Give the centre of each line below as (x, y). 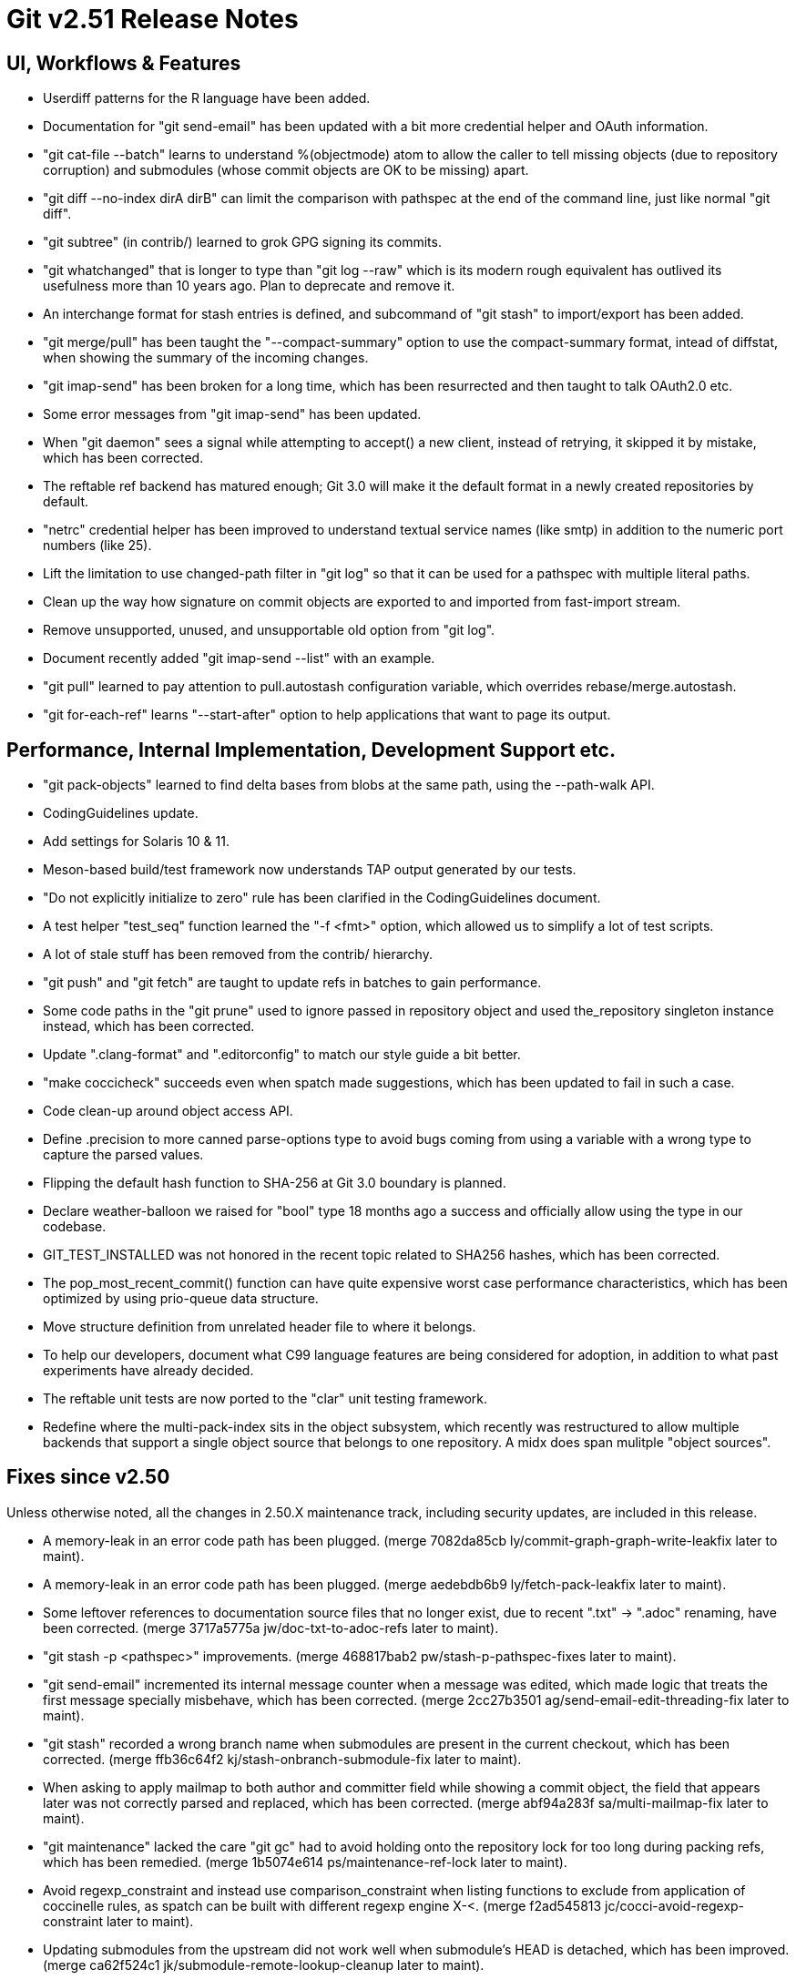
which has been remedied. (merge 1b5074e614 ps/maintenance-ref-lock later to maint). (305, 1862)
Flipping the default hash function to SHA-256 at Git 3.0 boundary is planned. (275, 1183)
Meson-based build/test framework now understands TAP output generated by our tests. (310, 870)
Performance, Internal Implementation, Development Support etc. (311, 750)
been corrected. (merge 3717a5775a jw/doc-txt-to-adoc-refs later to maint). (271, 1628)
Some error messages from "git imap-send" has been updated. (232, 414)
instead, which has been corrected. (149, 1026)
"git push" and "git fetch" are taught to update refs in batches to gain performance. (292, 983)
